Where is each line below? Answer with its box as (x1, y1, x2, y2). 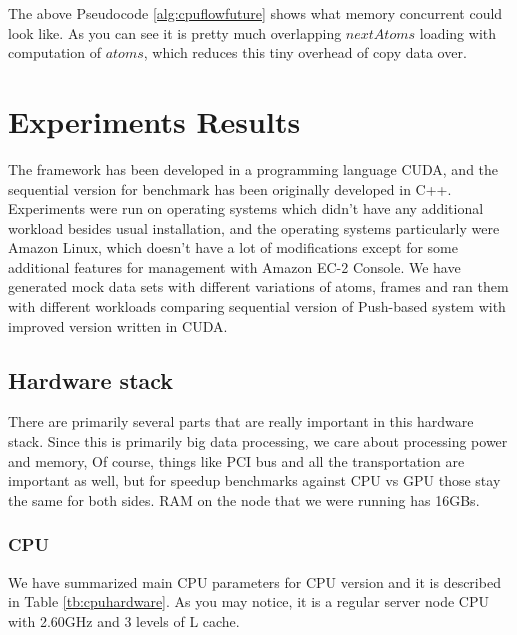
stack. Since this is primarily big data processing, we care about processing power (8, 431, 508, 452)
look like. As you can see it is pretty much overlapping (8, 22, 342, 43)
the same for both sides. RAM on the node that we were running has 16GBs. (8, 489, 480, 510)
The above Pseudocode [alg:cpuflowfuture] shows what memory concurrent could (8, 3, 503, 23)
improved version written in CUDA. (8, 315, 228, 336)
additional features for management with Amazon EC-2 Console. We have (8, 256, 461, 277)
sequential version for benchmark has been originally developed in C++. (8, 178, 452, 199)
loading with (419, 22, 496, 43)
